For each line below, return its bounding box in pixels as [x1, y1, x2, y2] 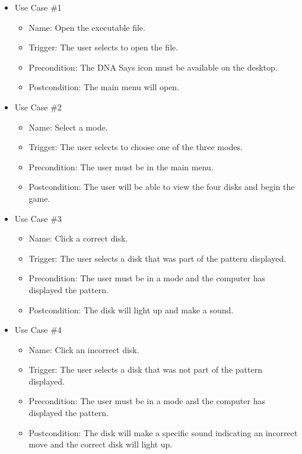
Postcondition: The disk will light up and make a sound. [28, 303, 234, 316]
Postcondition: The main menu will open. [28, 81, 180, 93]
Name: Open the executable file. [28, 21, 145, 33]
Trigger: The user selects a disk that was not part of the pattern [28, 363, 262, 376]
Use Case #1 [14, 1, 62, 13]
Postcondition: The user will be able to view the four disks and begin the [28, 180, 295, 193]
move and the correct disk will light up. [28, 438, 173, 450]
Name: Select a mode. [28, 120, 108, 133]
